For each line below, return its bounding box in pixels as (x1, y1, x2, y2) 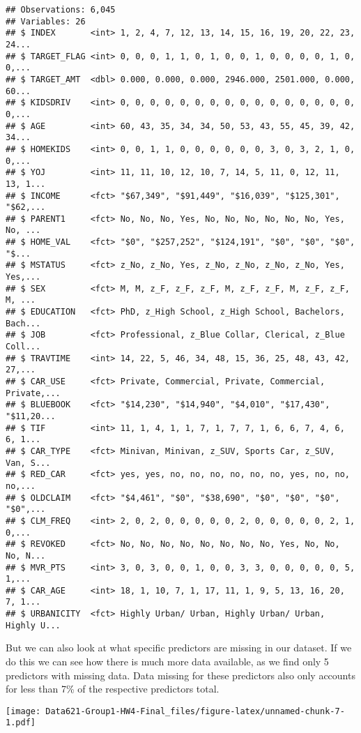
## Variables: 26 (6, 16, 86, 27)
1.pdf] (6, 718, 36, 728)
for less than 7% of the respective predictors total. (6, 681, 220, 696)
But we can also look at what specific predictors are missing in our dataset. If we (6, 640, 352, 655)
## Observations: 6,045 (6, 5, 116, 15)
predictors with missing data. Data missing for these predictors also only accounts (6, 667, 355, 682)
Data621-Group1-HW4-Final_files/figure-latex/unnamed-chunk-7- (45, 706, 345, 716)
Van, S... (6, 458, 51, 468)
